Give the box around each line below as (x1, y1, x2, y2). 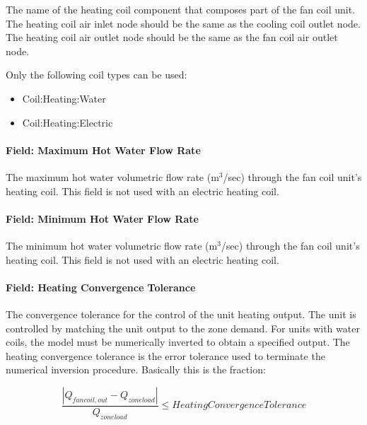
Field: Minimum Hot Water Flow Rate (6, 211, 199, 226)
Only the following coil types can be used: (6, 67, 187, 82)
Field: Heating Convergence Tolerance (6, 279, 196, 294)
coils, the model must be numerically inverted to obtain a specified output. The (6, 334, 350, 349)
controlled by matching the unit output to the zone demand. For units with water (6, 320, 360, 335)
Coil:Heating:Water (22, 91, 106, 105)
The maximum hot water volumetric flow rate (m (6, 169, 219, 184)
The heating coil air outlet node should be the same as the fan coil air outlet (6, 30, 338, 45)
